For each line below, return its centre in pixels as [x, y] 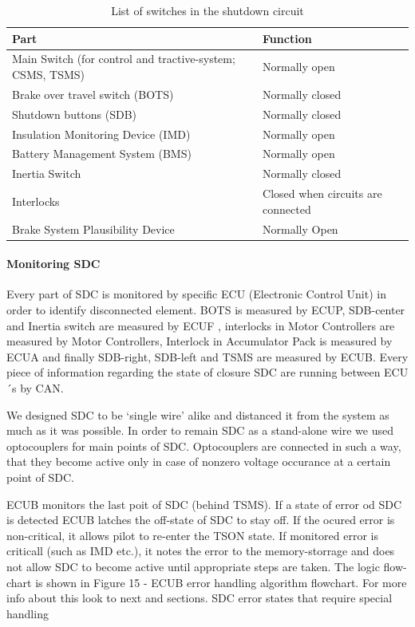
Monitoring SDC [53, 264]
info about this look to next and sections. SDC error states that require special [200, 598]
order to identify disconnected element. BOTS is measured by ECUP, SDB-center [206, 310]
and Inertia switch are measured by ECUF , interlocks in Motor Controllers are [201, 325]
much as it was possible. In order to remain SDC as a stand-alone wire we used [200, 430]
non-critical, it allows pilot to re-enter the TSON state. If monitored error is [192, 535]
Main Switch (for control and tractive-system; [124, 59]
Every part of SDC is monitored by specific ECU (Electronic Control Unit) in [196, 294]
